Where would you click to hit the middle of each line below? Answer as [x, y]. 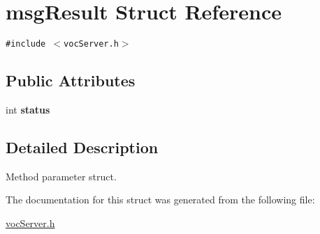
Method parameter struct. [61, 176]
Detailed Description [82, 147]
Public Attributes [71, 80]
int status [28, 109]
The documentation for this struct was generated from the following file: [160, 200]
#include [26, 44]
